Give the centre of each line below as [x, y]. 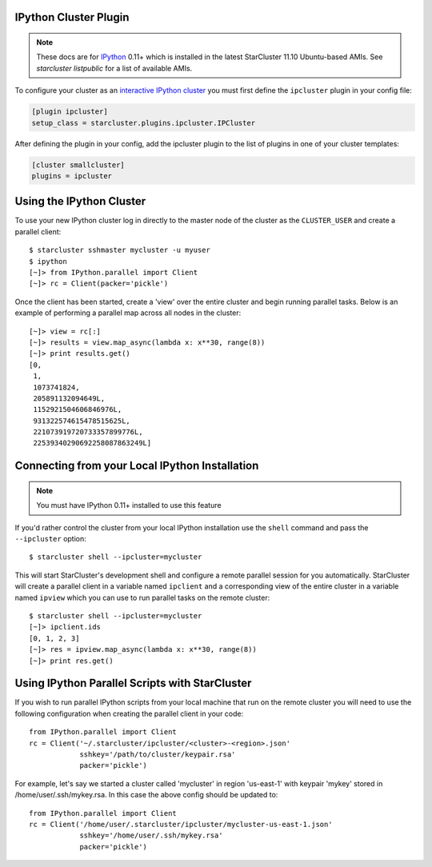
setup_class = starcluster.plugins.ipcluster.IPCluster [144, 123]
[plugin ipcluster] [70, 112]
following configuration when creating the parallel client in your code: [129, 713]
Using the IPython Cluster [80, 201]
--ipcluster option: [51, 539]
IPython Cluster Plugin [72, 17]
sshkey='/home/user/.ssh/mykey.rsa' [151, 835]
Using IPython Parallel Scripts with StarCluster [133, 683]
